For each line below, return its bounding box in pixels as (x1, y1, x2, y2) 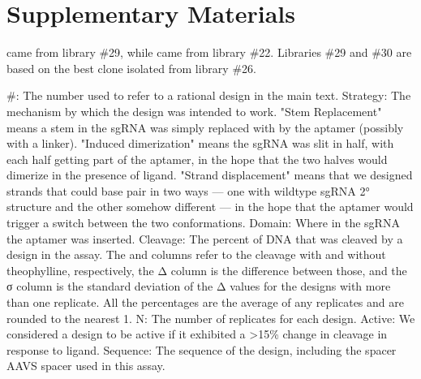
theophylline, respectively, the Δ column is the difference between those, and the (6, 261, 407, 278)
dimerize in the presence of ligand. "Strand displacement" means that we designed (6, 166, 413, 183)
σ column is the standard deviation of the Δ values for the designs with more (6, 278, 391, 295)
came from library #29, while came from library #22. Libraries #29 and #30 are (6, 44, 412, 61)
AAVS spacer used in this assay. (6, 357, 165, 374)
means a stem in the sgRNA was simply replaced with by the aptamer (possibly (6, 118, 404, 136)
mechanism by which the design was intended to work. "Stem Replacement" (6, 102, 382, 119)
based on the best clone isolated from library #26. (6, 59, 256, 76)
